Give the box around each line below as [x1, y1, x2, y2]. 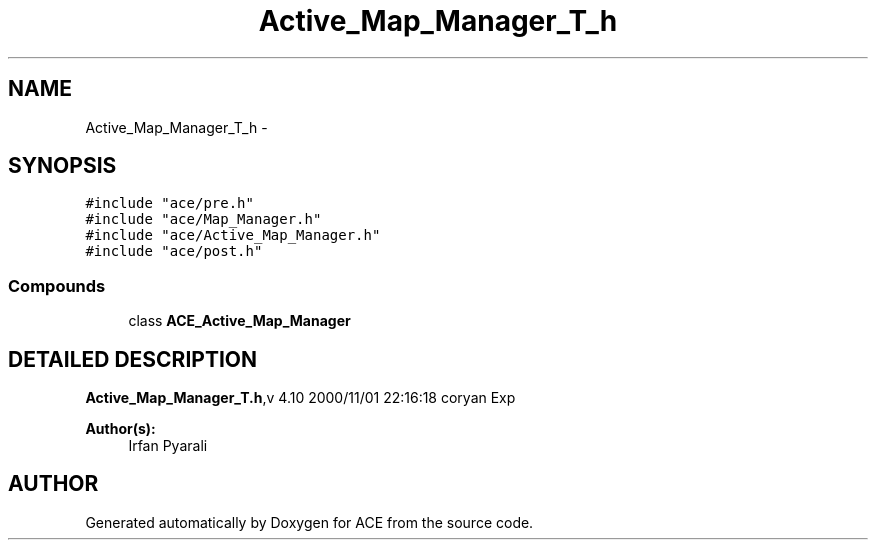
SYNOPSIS [8, 153, 117, 179]
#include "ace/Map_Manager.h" [85, 211, 322, 228]
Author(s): [85, 420, 156, 438]
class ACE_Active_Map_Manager [128, 312, 351, 330]
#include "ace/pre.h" [85, 195, 254, 212]
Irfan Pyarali [128, 437, 208, 455]
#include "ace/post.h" [85, 243, 263, 260]
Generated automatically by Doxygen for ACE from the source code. [85, 513, 534, 531]
